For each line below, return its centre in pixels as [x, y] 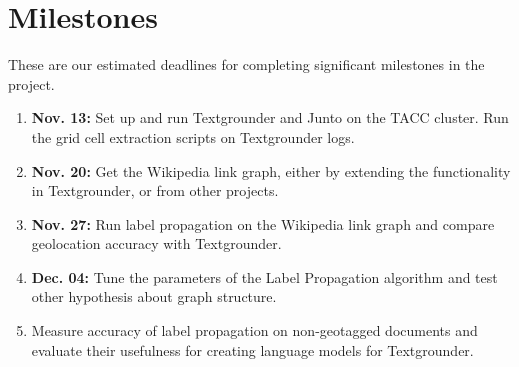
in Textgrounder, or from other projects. [155, 190]
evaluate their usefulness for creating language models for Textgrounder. [252, 349]
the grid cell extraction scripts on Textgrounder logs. [193, 136]
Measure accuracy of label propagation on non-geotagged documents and [254, 330]
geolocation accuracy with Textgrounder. [156, 243]
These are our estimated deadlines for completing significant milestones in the [246, 64]
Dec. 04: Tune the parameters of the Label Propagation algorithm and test [264, 276]
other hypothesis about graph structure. [154, 296]
